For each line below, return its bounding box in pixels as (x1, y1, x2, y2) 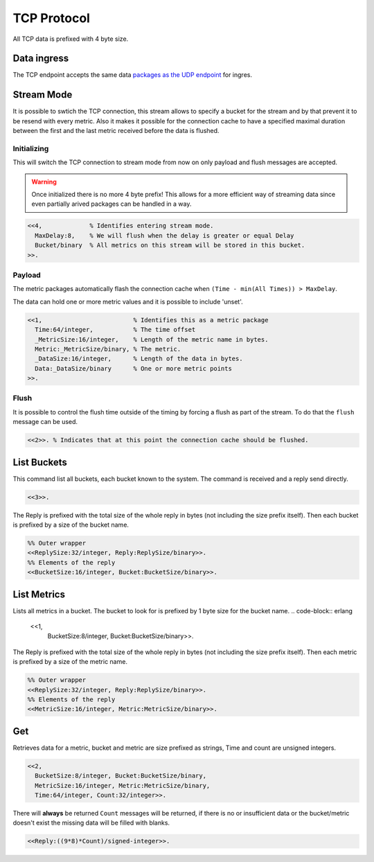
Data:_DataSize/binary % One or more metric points (35, 364, 232, 372)
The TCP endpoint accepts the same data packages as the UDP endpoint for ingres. (12, 71, 253, 79)
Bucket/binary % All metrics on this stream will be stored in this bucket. (35, 241, 305, 249)
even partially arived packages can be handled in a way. (31, 200, 192, 208)
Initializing (12, 143, 49, 153)
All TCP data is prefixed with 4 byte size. (12, 35, 129, 43)
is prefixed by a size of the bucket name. (12, 520, 130, 529)
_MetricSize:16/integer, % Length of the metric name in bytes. (35, 335, 269, 343)
